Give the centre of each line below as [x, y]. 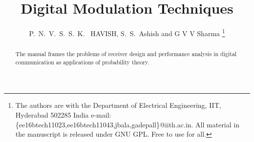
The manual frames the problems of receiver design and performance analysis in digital [126, 54]
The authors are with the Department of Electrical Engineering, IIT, [118, 105]
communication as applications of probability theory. [82, 62]
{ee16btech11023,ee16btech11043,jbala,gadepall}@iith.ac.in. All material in [127, 124]
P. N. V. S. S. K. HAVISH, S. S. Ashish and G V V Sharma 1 [127, 32]
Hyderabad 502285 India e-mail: [63, 115]
